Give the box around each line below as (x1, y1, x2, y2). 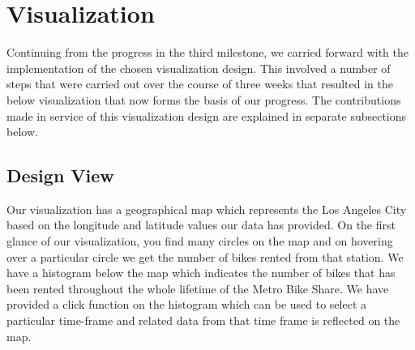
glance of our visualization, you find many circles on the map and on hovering (6, 233, 393, 250)
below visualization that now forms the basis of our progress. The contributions (6, 91, 401, 108)
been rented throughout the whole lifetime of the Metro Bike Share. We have (6, 280, 389, 297)
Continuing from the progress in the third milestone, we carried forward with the (6, 44, 409, 61)
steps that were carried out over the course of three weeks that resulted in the (6, 75, 393, 92)
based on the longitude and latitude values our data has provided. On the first (6, 216, 396, 233)
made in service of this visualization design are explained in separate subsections (6, 107, 407, 124)
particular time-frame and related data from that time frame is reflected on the (6, 312, 400, 329)
